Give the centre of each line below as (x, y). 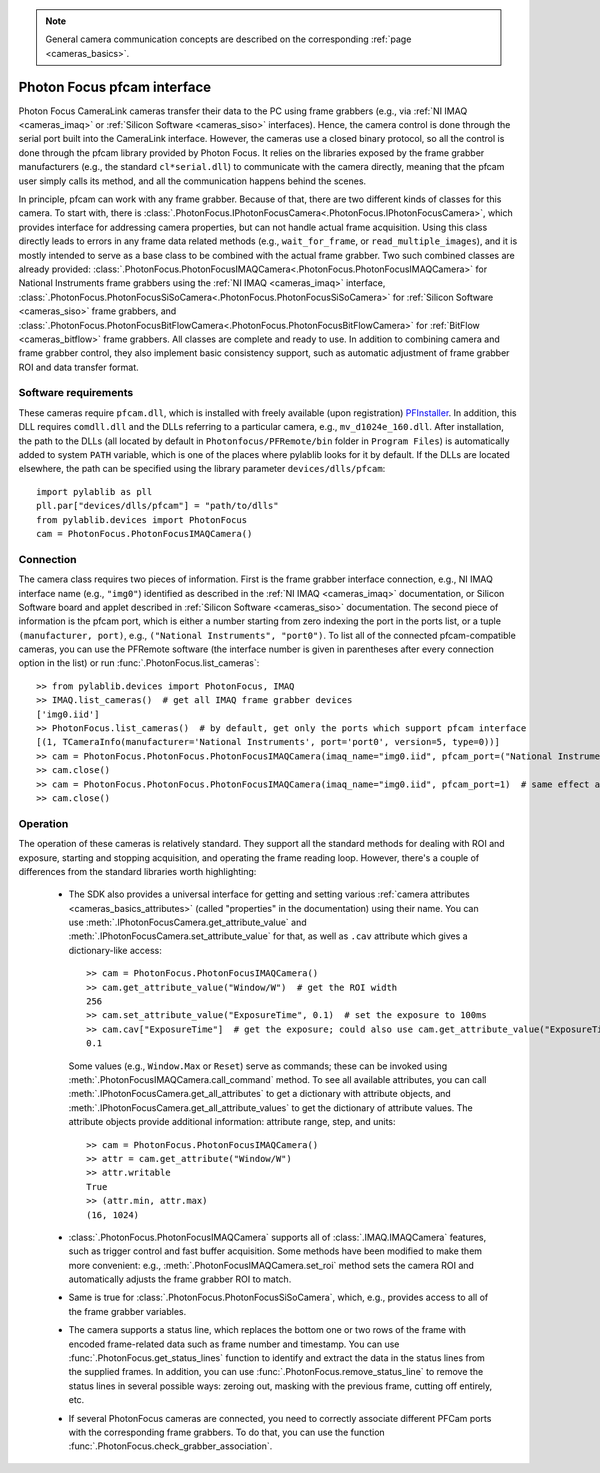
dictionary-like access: (115, 950)
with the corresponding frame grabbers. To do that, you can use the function (226, 1432)
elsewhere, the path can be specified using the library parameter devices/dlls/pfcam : (202, 469)
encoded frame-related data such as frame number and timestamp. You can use (234, 1344)
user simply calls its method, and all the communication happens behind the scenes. (192, 181)
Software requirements (76, 393)
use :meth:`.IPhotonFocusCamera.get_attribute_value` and (187, 922)
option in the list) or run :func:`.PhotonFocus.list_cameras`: (139, 663)
